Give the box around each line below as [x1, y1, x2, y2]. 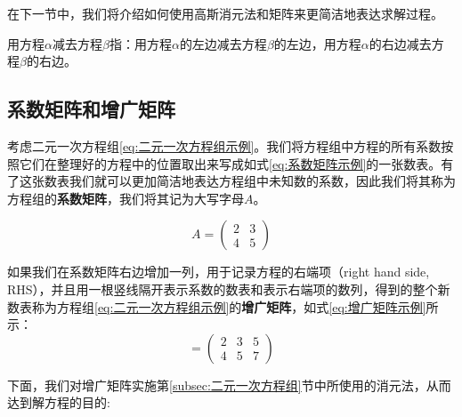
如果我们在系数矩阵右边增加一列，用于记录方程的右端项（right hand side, [7, 262, 430, 281]
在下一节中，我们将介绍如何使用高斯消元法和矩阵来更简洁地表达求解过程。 [7, 4, 443, 22]
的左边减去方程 [179, 34, 267, 52]
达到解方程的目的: [7, 393, 110, 412]
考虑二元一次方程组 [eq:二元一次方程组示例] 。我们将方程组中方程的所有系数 [7, 136, 442, 155]
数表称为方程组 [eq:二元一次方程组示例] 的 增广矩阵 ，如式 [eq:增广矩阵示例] [7, 297, 426, 316]
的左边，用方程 [273, 34, 361, 52]
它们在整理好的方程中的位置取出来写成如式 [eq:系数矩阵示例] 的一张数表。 [19, 154, 442, 172]
